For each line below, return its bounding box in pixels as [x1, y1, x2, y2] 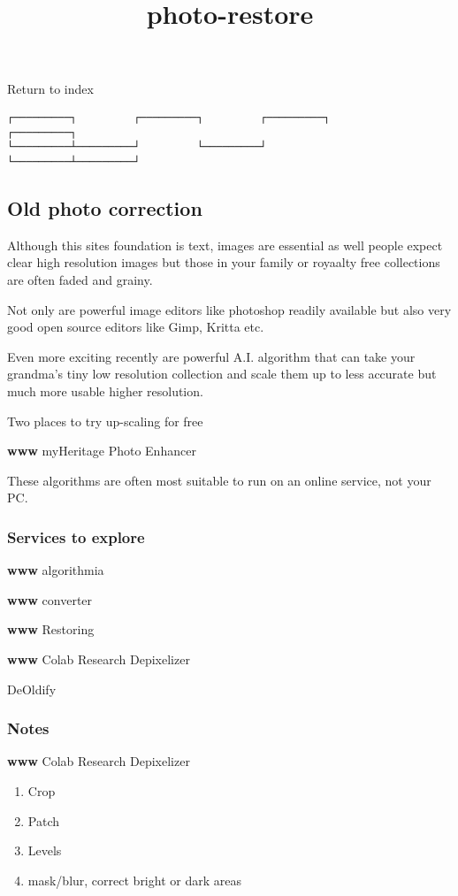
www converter [7, 590, 93, 609]
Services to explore [7, 525, 145, 548]
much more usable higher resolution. [7, 381, 203, 400]
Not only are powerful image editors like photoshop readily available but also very [7, 300, 452, 318]
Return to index [7, 80, 94, 98]
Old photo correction [7, 194, 202, 221]
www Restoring [7, 620, 95, 639]
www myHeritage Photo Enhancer [7, 441, 196, 460]
